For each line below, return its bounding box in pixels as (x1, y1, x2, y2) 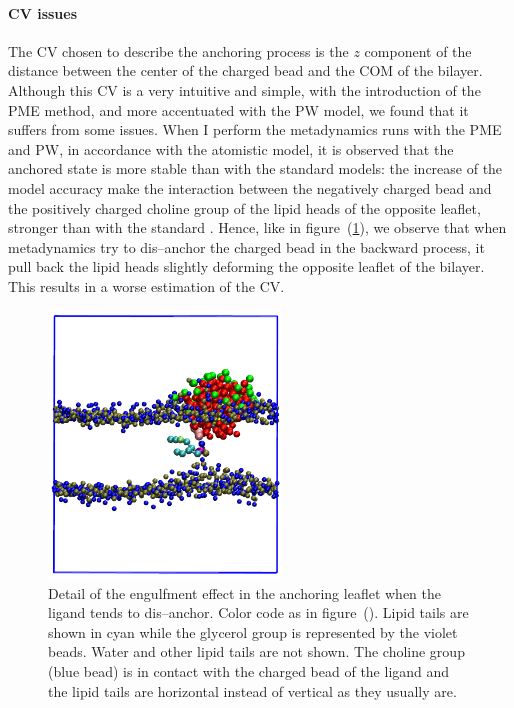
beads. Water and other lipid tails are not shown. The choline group (48, 641, 465, 662)
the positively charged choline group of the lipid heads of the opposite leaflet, (8, 197, 481, 218)
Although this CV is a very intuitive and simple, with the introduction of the (8, 79, 481, 100)
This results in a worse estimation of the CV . (8, 275, 285, 296)
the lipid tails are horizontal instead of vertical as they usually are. (48, 680, 457, 701)
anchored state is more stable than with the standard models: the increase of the (8, 158, 503, 179)
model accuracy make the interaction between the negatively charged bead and (8, 177, 492, 198)
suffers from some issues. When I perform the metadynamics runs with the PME (8, 119, 502, 140)
